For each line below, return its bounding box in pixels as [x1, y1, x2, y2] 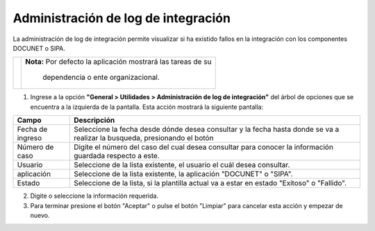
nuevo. [30, 211, 50, 219]
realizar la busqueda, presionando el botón [74, 133, 214, 143]
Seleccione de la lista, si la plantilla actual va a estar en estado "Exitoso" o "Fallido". [74, 178, 347, 188]
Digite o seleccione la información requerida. [30, 191, 159, 200]
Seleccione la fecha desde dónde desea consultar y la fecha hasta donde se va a [74, 125, 340, 135]
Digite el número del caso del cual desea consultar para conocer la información [74, 142, 333, 152]
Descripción [74, 115, 115, 125]
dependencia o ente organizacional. [42, 73, 160, 83]
